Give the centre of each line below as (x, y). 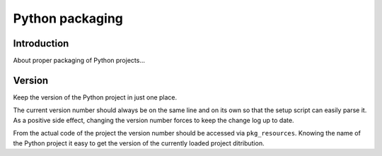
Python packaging (68, 18)
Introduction (41, 43)
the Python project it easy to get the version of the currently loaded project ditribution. (139, 143)
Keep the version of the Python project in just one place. (95, 97)
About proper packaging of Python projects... (79, 61)
